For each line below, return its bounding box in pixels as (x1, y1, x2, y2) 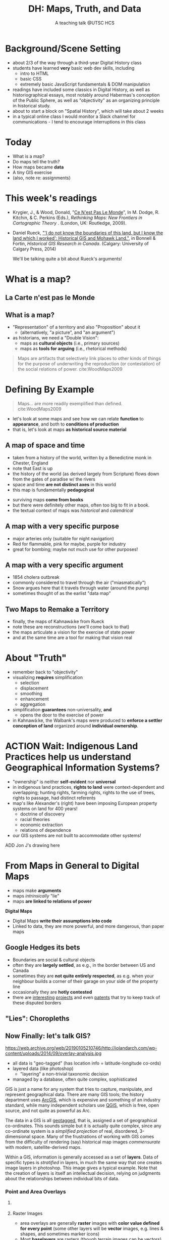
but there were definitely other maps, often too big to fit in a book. (12, 502, 150, 508)
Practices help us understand (5, 751, 131, 763)
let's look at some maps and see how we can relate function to (12, 415, 144, 421)
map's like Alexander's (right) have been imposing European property (12, 800, 157, 806)
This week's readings (5, 192, 97, 204)
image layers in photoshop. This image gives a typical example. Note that (5, 1165, 157, 1171)
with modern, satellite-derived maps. (5, 1144, 82, 1150)
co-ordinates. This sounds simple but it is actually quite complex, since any (5, 1123, 161, 1129)
